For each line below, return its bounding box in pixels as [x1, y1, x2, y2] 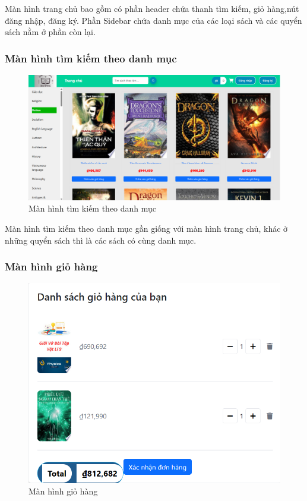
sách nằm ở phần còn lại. [5, 26, 96, 38]
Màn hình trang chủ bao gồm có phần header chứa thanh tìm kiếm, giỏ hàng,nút [5, 2, 299, 14]
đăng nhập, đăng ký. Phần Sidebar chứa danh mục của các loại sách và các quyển [5, 14, 302, 26]
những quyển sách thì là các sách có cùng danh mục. [5, 234, 197, 246]
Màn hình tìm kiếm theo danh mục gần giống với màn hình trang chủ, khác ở [5, 222, 288, 234]
